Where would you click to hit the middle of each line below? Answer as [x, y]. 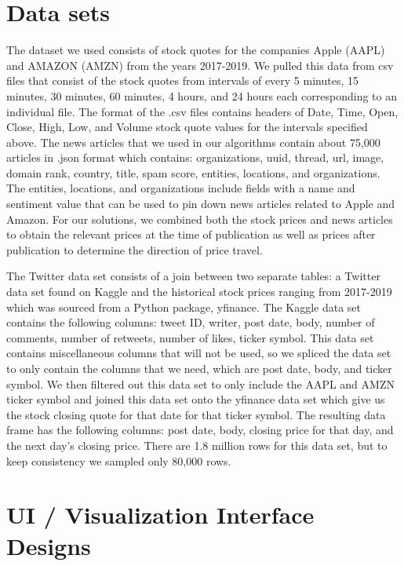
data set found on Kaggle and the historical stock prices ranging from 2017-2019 [199, 292]
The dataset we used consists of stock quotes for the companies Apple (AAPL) [196, 50]
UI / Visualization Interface [160, 515]
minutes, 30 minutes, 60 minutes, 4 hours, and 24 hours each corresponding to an [202, 95]
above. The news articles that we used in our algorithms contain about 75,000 [193, 142]
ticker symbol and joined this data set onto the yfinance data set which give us [196, 399]
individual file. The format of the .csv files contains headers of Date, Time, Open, [202, 111]
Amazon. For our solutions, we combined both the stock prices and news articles [200, 219]
